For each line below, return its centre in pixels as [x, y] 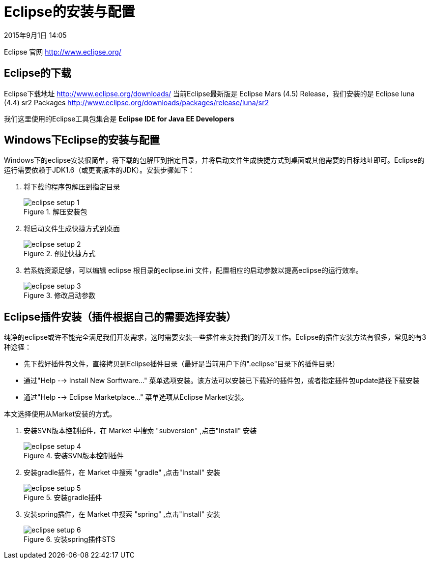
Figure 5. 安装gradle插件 [63, 498]
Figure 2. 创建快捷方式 [60, 254]
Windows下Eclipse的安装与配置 [82, 140]
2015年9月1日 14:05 [35, 35]
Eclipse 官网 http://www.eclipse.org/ [63, 52]
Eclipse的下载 [38, 73]
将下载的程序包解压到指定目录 [72, 187]
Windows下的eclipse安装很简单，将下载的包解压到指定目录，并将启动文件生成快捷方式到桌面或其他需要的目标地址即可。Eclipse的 [214, 160]
